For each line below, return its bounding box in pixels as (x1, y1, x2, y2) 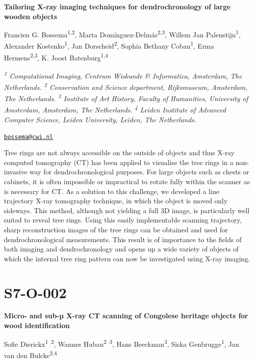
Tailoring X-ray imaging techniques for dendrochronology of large (4, 1, 231, 11)
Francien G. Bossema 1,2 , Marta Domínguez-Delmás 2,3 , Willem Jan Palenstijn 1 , (4, 28, 241, 39)
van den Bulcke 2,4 (4, 348, 57, 360)
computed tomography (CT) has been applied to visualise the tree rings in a (4, 157, 233, 167)
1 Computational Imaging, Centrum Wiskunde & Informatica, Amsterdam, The (4, 69, 242, 81)
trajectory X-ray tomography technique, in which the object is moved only (4, 195, 228, 206)
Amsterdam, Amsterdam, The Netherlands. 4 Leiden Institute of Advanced (4, 103, 226, 115)
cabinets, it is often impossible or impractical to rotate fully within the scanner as (4, 176, 250, 186)
